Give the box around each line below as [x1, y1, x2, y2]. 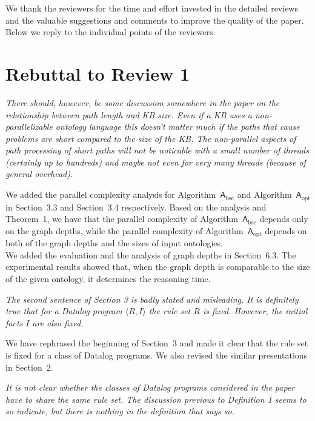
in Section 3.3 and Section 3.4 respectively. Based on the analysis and [5, 200, 267, 213]
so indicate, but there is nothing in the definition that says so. [5, 405, 235, 417]
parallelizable [5, 120, 53, 133]
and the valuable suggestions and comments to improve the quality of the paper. [5, 13, 304, 26]
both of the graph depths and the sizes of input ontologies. [5, 237, 223, 249]
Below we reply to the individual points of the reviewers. [5, 25, 216, 38]
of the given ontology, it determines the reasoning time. [5, 272, 211, 285]
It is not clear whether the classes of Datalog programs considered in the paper [5, 381, 295, 394]
